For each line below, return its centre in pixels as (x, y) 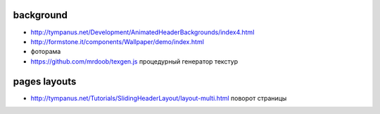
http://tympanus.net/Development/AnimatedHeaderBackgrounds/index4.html (142, 32)
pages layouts (45, 81)
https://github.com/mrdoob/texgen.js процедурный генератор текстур (134, 61)
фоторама (46, 52)
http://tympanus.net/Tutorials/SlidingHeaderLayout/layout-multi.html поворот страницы (159, 98)
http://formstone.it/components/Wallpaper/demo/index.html (117, 41)
